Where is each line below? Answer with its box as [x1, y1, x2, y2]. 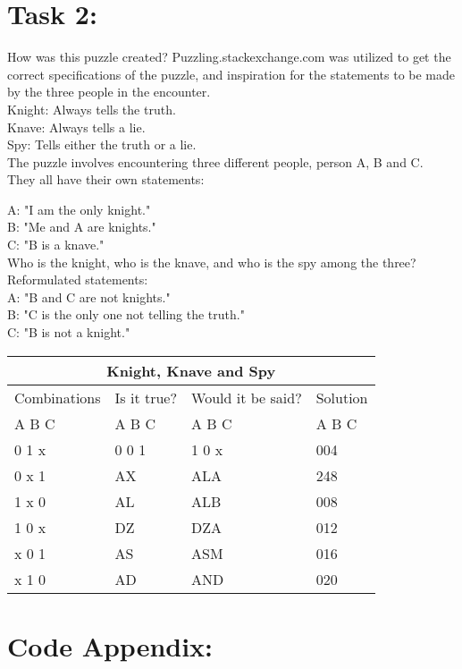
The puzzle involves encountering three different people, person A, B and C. [7, 152, 424, 171]
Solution [315, 386, 368, 408]
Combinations [14, 386, 101, 408]
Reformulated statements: [7, 270, 148, 289]
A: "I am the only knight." [7, 199, 151, 218]
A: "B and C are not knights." [7, 287, 171, 306]
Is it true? [114, 386, 178, 408]
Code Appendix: [7, 627, 214, 664]
